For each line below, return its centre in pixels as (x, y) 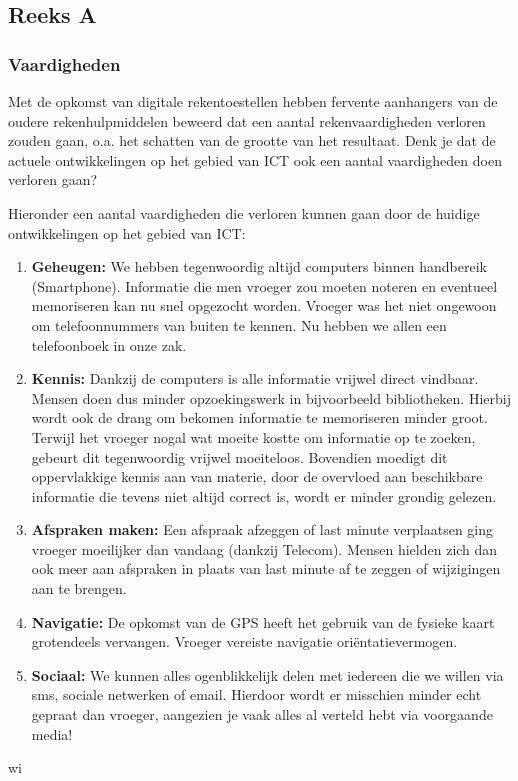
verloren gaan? (53, 179)
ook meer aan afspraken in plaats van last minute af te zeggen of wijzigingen (266, 568)
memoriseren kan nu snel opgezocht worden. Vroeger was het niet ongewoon (264, 305)
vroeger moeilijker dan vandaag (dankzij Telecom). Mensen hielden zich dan (264, 548)
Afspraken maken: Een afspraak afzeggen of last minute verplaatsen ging (262, 529)
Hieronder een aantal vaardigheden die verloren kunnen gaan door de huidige (244, 212)
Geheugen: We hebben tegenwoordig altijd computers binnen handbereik (259, 266)
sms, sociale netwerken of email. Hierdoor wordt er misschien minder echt (256, 694)
